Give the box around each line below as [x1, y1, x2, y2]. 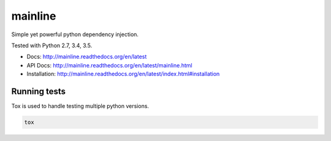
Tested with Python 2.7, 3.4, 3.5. [11, 42, 93, 49]
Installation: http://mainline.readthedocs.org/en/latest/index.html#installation [26, 70, 220, 78]
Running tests [11, 86, 66, 96]
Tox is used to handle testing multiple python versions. [11, 102, 150, 110]
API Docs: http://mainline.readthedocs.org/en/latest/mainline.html [26, 61, 192, 69]
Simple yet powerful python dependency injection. [11, 31, 139, 38]
